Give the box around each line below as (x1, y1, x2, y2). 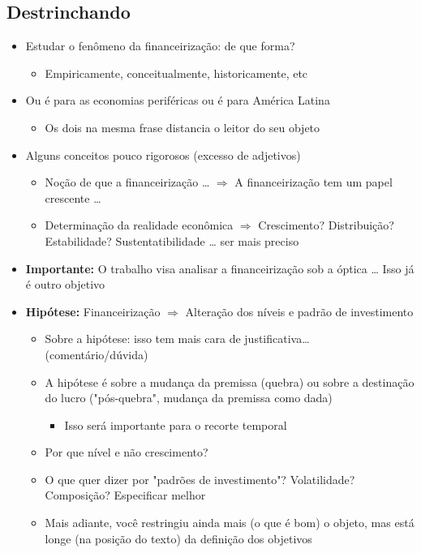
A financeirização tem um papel (234, 174, 393, 191)
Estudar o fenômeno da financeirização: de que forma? (25, 37, 295, 54)
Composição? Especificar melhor (45, 487, 206, 504)
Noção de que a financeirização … (45, 174, 210, 191)
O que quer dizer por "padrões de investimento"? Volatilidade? (45, 470, 355, 487)
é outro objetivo (25, 276, 105, 293)
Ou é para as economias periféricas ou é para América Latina (25, 92, 330, 109)
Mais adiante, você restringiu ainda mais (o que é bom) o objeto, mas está (45, 514, 415, 531)
